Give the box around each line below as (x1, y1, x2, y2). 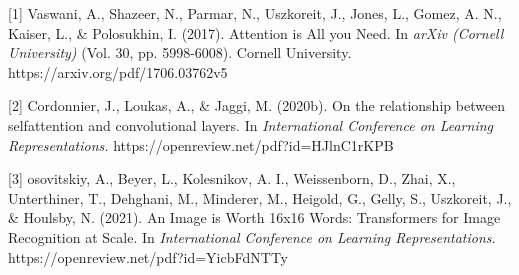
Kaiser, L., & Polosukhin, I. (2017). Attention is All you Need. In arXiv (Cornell (8, 22, 504, 43)
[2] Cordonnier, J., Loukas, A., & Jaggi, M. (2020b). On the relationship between (8, 95, 506, 116)
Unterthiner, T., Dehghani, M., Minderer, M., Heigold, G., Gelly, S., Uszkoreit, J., (8, 187, 512, 208)
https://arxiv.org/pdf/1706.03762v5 (8, 61, 228, 82)
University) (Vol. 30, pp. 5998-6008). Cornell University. (8, 42, 352, 63)
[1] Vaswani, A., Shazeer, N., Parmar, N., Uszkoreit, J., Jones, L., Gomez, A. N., (8, 3, 502, 23)
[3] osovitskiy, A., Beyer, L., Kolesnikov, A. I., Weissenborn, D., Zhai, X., (8, 168, 456, 189)
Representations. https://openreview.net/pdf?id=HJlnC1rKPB (8, 134, 394, 155)
